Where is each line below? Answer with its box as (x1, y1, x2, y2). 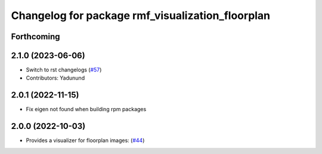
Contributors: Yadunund (26, 74, 85, 81)
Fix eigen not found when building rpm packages (26, 106, 147, 113)
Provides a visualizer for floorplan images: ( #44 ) (26, 137, 145, 144)
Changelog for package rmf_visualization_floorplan (11, 9, 271, 22)
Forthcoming (11, 32, 60, 42)
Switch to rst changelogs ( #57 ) (26, 66, 102, 74)
